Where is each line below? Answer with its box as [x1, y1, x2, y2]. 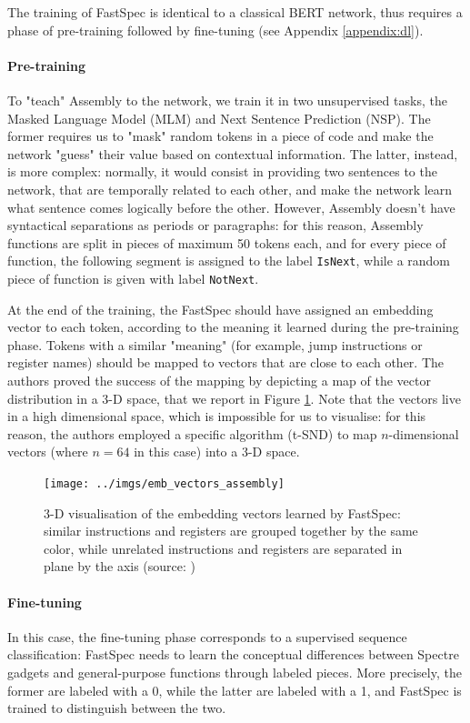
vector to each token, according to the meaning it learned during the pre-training [7, 317, 459, 336]
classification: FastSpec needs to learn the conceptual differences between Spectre [7, 645, 459, 664]
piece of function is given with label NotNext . [7, 268, 259, 287]
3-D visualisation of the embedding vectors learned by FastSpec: [44, 503, 401, 522]
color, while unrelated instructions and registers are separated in [44, 538, 403, 557]
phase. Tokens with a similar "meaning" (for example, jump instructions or [7, 335, 423, 354]
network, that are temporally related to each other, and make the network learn [7, 179, 453, 198]
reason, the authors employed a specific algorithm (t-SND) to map [7, 424, 377, 443]
